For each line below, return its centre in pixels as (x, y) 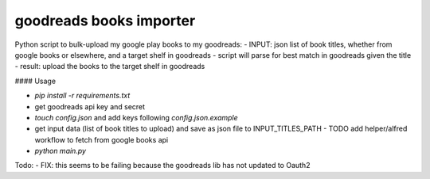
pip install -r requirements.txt (82, 96)
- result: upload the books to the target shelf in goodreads (110, 67)
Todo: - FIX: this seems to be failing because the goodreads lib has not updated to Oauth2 (162, 166)
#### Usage (35, 81)
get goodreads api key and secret (90, 106)
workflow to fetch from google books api (102, 139)
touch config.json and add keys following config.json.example (136, 117)
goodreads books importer (105, 21)
